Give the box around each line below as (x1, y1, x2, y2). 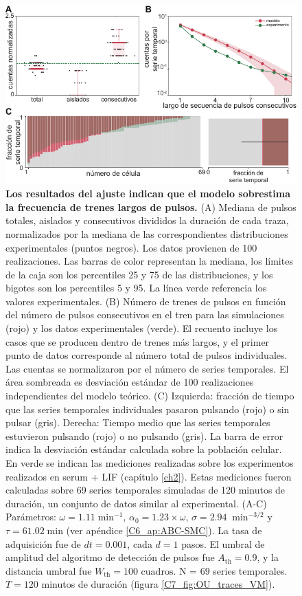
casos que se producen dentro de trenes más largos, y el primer (5, 334, 270, 349)
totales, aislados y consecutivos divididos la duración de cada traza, (5, 213, 289, 228)
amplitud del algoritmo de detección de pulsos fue (5, 550, 215, 564)
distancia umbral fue (5, 563, 92, 577)
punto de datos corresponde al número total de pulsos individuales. (5, 348, 288, 362)
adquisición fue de (5, 536, 81, 551)
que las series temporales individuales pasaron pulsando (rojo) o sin (5, 401, 290, 416)
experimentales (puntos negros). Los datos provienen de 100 (5, 240, 257, 254)
